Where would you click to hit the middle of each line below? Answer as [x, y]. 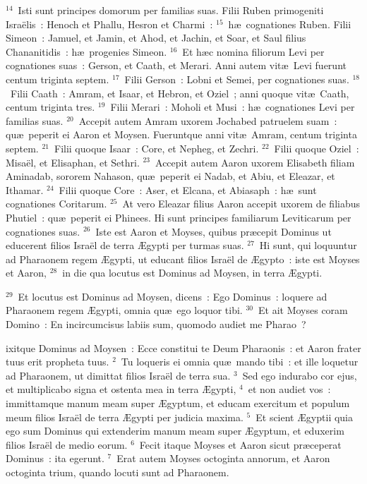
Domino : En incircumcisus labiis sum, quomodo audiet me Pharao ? [156, 324]
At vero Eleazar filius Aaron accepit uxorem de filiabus [241, 204]
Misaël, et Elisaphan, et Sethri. [73, 162]
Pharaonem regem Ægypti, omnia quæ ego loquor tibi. [124, 310]
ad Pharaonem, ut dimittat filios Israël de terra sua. [118, 375]
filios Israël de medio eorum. [67, 444]
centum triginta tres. [50, 107]
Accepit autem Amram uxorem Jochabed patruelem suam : [208, 120]
